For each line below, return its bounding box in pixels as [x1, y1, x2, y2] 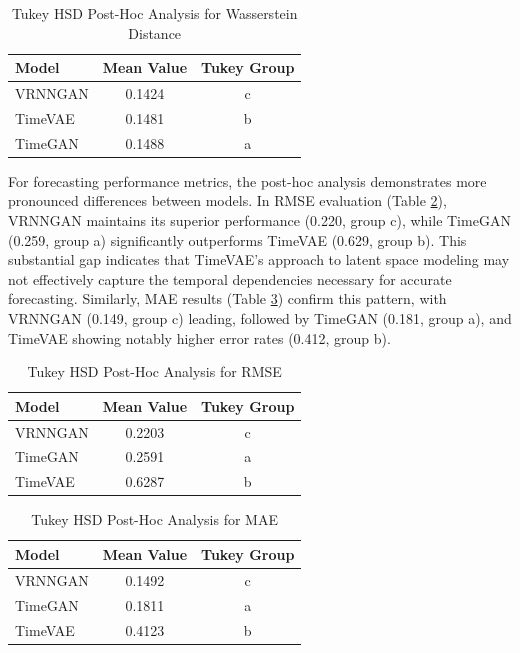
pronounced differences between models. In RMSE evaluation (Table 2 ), [8, 190, 447, 211]
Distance [128, 22, 182, 43]
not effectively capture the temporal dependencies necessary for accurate [8, 268, 452, 289]
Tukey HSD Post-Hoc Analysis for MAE [31, 509, 278, 530]
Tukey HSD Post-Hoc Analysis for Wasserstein [11, 3, 298, 23]
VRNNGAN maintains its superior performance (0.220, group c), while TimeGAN [8, 210, 511, 230]
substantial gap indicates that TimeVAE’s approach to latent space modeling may [8, 249, 510, 270]
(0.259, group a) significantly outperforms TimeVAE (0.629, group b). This [8, 229, 467, 250]
